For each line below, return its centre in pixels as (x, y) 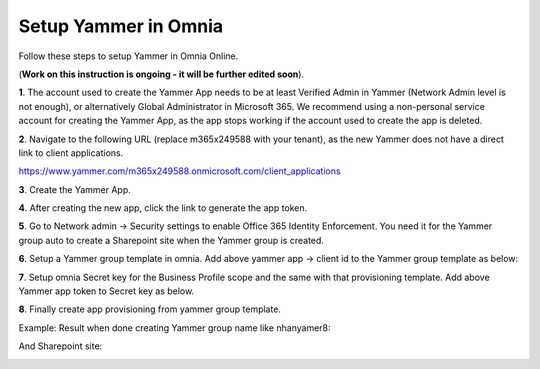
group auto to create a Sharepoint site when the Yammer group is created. (171, 240)
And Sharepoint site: (60, 346)
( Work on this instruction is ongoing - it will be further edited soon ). (161, 74)
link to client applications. (71, 152)
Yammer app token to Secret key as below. (106, 291)
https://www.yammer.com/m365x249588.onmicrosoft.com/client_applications (179, 171)
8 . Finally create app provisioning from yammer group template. (150, 309)
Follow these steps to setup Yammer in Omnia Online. (128, 56)
